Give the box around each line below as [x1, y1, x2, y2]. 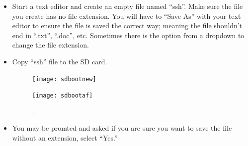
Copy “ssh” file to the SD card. [12, 56, 107, 66]
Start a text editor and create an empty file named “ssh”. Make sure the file [12, 1, 243, 11]
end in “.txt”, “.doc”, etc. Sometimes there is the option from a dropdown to [12, 30, 245, 40]
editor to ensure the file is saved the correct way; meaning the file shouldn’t [12, 20, 243, 31]
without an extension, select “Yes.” [12, 133, 118, 143]
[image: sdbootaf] [32, 92, 93, 99]
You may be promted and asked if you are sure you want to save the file [12, 123, 232, 133]
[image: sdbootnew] [32, 75, 96, 83]
